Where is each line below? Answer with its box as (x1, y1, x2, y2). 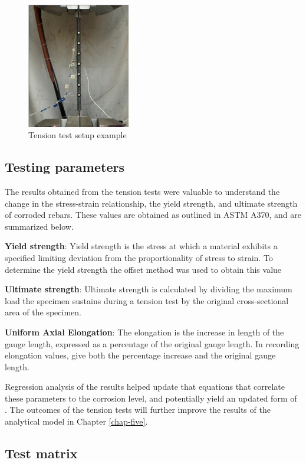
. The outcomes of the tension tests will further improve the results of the (5, 403, 271, 416)
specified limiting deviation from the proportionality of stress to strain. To (5, 251, 273, 263)
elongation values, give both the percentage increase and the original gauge (5, 349, 276, 361)
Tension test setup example (28, 129, 127, 141)
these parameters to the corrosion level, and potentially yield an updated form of (5, 392, 297, 404)
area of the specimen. (5, 306, 81, 318)
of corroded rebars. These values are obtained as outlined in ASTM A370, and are (5, 208, 301, 221)
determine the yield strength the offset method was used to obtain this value (5, 263, 282, 275)
